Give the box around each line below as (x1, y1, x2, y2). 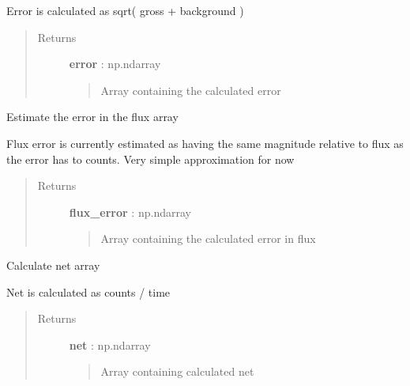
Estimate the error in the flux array (6, 108, 179, 125)
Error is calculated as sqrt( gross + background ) (6, 2, 244, 18)
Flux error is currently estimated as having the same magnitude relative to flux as (6, 134, 404, 151)
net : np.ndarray (69, 336, 151, 353)
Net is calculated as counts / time (6, 283, 171, 300)
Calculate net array (6, 256, 100, 273)
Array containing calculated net (100, 363, 254, 380)
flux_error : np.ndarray (69, 203, 191, 220)
